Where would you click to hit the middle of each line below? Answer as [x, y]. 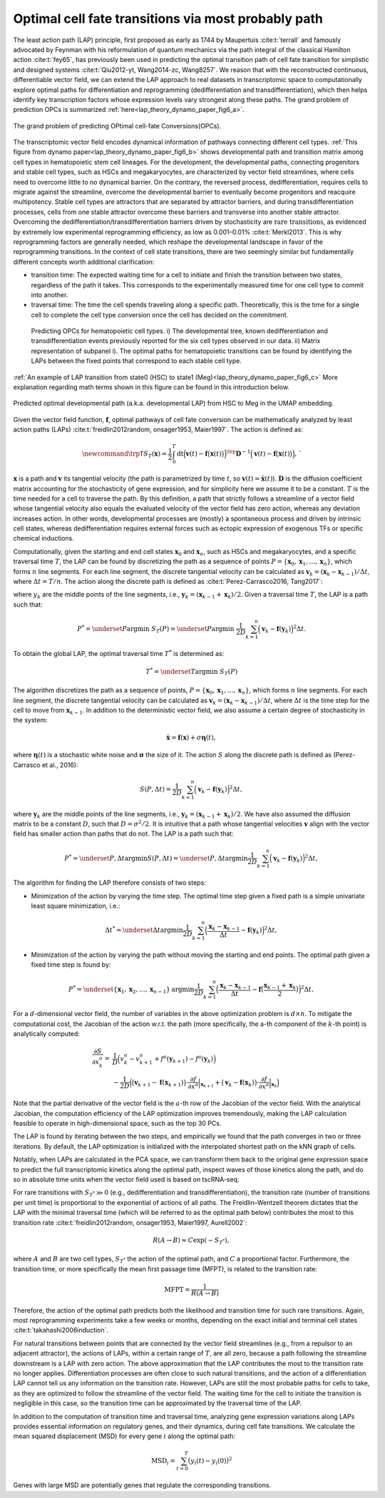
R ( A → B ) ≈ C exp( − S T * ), [191, 1241]
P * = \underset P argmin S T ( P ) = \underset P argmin [156, 629]
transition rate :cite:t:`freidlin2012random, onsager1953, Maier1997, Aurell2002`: [130, 1222]
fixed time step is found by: [71, 965]
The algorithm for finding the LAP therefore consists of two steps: [109, 883]
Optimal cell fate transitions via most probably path [168, 19]
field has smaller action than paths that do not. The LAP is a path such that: [124, 833]
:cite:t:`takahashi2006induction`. [61, 1330]
